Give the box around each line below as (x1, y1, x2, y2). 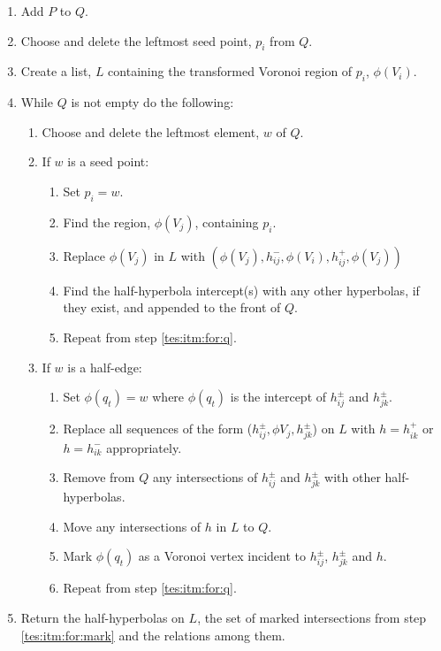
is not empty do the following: (71, 93, 234, 111)
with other (324, 468, 381, 486)
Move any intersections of (63, 517, 201, 535)
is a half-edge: (67, 357, 142, 376)
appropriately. (106, 438, 182, 456)
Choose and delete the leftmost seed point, (20, 31, 252, 50)
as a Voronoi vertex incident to (138, 547, 307, 565)
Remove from (63, 468, 135, 486)
